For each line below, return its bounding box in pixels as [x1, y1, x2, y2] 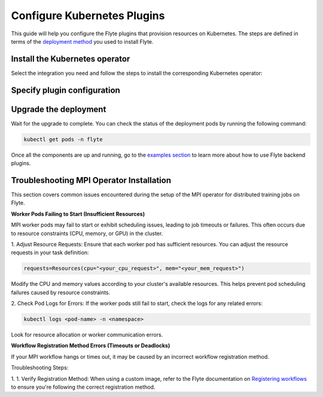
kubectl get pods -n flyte [23, 136, 103, 143]
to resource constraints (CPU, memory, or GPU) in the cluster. [11, 230, 163, 237]
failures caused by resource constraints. [11, 289, 111, 296]
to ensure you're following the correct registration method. [11, 383, 156, 391]
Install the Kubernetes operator [11, 54, 130, 64]
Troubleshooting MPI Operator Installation [11, 175, 172, 185]
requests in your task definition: [11, 249, 89, 256]
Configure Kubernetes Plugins [11, 9, 165, 22]
